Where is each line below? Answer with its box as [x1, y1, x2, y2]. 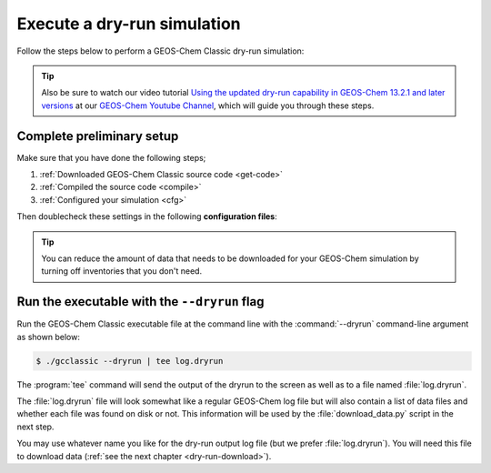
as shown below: [16, 331, 81, 342]
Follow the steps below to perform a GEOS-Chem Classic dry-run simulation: [16, 45, 305, 56]
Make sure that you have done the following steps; [16, 152, 206, 163]
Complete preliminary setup [16, 128, 179, 144]
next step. [16, 421, 55, 432]
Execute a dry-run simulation [16, 14, 241, 34]
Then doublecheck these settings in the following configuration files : [16, 211, 277, 222]
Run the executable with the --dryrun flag [16, 294, 265, 309]
